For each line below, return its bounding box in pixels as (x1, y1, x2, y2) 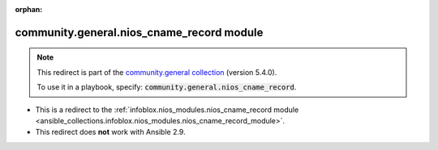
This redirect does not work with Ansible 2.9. (35, 127, 186, 137)
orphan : (15, 5, 43, 14)
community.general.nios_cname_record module (15, 25, 264, 40)
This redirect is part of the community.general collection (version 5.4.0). (36, 67, 277, 77)
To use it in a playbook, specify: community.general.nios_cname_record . (36, 82, 297, 92)
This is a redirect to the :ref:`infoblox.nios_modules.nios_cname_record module (35, 105, 299, 115)
